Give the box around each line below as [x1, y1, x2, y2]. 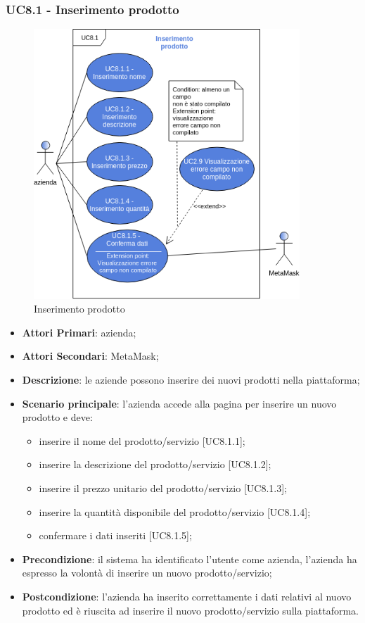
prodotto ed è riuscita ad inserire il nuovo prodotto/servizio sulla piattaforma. [22, 603, 359, 617]
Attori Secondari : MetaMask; [22, 348, 159, 363]
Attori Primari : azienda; [22, 325, 136, 339]
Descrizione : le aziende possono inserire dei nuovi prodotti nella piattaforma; [22, 372, 360, 386]
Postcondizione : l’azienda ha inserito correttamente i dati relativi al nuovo [22, 589, 352, 603]
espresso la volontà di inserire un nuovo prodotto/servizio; [22, 565, 272, 580]
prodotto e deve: [22, 410, 93, 424]
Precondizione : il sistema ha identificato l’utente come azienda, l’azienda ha [22, 551, 357, 566]
